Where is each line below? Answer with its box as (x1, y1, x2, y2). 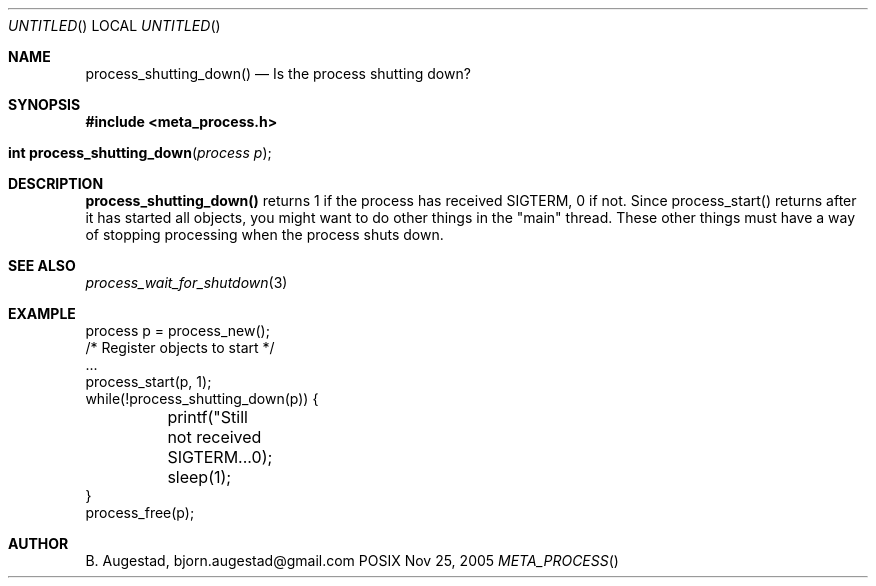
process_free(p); (85, 504, 195, 521)
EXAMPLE (8, 305, 76, 322)
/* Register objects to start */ (85, 339, 275, 356)
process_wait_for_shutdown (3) (85, 274, 288, 291)
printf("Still (167, 407, 248, 427)
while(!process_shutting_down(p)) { (85, 390, 319, 407)
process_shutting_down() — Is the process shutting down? (85, 65, 471, 82)
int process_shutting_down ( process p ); (8, 144, 272, 161)
